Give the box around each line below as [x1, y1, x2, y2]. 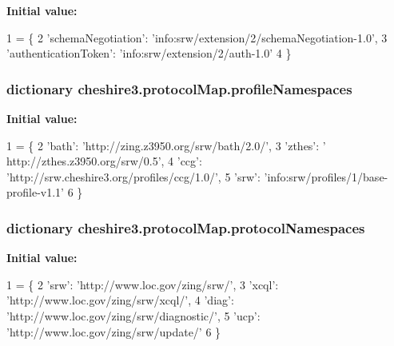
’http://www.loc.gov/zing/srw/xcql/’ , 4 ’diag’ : [6, 292, 234, 308]
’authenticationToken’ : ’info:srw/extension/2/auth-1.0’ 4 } [6, 45, 292, 62]
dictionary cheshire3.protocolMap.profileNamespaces [6, 78, 352, 98]
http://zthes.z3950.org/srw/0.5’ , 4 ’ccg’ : [6, 153, 202, 169]
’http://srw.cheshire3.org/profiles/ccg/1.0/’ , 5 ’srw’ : [6, 168, 261, 185]
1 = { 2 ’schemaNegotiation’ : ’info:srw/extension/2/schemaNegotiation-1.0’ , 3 [6, 29, 388, 46]
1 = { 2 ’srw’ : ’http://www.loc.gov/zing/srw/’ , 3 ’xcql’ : [6, 276, 279, 292]
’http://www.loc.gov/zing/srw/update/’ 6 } [6, 323, 221, 340]
